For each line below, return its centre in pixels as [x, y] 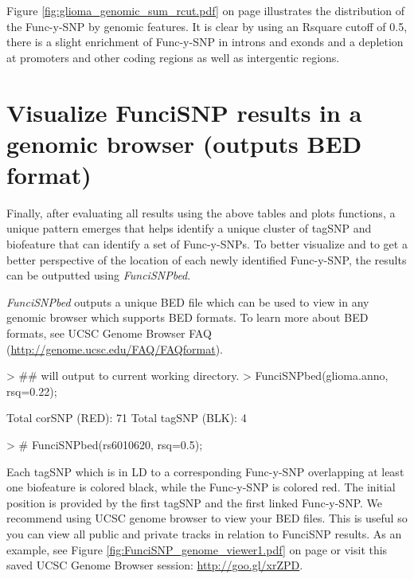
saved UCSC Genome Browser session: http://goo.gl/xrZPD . [155, 565]
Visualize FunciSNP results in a [184, 112]
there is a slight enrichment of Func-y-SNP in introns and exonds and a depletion [205, 42]
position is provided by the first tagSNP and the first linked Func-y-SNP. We [195, 502]
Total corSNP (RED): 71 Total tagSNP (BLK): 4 [127, 418]
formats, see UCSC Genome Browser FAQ [109, 333]
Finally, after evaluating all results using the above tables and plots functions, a [201, 212]
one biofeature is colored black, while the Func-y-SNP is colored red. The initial [201, 487]
